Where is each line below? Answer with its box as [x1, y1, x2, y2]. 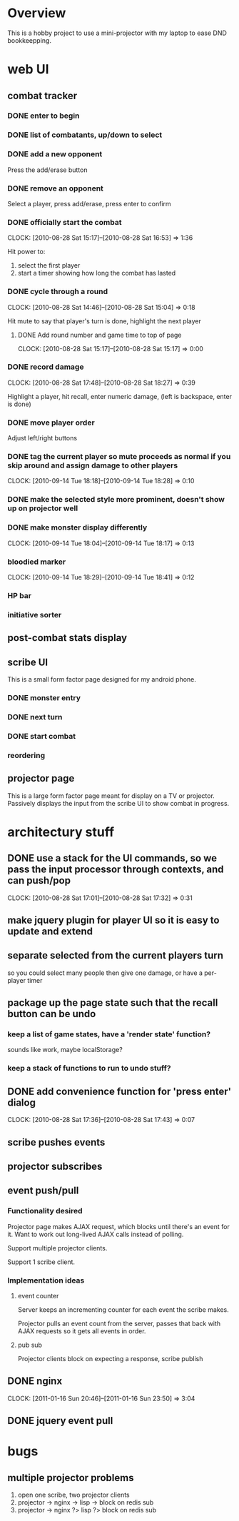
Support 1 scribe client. [7, 1258, 76, 1266]
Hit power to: [7, 248, 46, 256]
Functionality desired [7, 1206, 83, 1216]
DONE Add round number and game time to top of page [17, 330, 182, 339]
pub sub [17, 1340, 43, 1349]
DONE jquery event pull [7, 1415, 113, 1427]
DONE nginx [7, 1375, 63, 1388]
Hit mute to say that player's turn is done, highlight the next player [7, 316, 201, 325]
